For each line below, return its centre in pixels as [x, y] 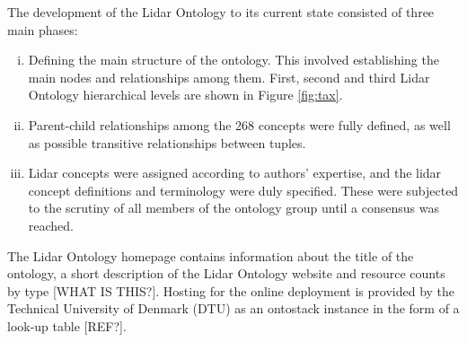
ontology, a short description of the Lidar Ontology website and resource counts [226, 273]
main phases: [43, 29]
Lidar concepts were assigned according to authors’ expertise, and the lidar [235, 173]
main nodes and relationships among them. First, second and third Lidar [229, 77]
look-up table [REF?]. [67, 325]
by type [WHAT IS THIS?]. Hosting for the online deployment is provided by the [231, 290]
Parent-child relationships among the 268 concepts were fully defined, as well [239, 124]
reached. [51, 225]
